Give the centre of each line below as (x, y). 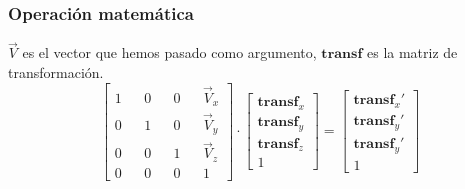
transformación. (56, 72)
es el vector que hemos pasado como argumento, (169, 52)
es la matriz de (412, 52)
